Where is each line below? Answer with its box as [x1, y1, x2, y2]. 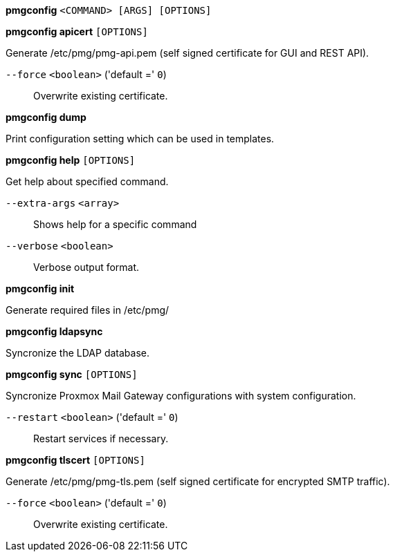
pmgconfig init [6, 283, 75, 294]
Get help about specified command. [6, 176, 169, 187]
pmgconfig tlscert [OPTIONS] [6, 454, 145, 466]
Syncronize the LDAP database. [6, 347, 149, 359]
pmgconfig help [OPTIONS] [6, 154, 136, 166]
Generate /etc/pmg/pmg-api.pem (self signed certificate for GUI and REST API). [6, 47, 369, 59]
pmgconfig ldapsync [6, 325, 103, 337]
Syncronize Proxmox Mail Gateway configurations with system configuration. [6, 390, 356, 402]
